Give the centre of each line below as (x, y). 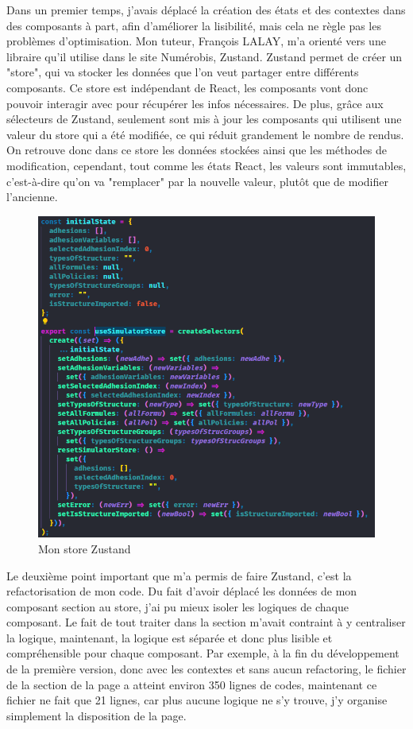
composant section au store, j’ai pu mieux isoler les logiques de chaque (178, 606)
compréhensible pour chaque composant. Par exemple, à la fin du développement (203, 653)
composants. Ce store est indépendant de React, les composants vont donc (187, 87)
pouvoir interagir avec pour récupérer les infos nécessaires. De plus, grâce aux (195, 103)
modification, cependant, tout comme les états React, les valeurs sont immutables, (206, 165)
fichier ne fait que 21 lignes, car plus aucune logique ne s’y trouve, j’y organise (197, 700)
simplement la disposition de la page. (96, 715)
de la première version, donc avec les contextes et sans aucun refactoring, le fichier (206, 669)
